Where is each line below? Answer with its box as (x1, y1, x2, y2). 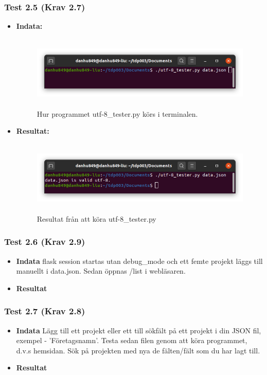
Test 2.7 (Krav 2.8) (4, 305, 85, 317)
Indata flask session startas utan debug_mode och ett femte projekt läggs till (16, 255, 263, 266)
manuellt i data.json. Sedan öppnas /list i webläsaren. (16, 265, 186, 276)
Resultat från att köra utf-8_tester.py (37, 213, 156, 224)
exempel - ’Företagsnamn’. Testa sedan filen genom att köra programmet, (16, 335, 247, 346)
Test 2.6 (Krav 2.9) (4, 235, 85, 248)
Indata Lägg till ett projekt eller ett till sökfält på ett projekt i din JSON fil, (16, 325, 261, 335)
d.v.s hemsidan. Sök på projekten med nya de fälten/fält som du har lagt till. (16, 345, 260, 355)
